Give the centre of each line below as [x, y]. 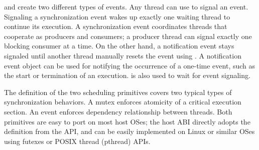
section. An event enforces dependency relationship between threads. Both [118, 111]
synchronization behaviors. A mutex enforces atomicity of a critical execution [123, 102]
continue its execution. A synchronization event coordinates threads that [116, 26]
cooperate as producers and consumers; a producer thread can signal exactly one [128, 36]
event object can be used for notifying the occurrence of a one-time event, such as [130, 65]
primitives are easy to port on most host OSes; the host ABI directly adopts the [127, 121]
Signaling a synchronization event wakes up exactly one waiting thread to [117, 16]
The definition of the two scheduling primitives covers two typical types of [118, 92]
